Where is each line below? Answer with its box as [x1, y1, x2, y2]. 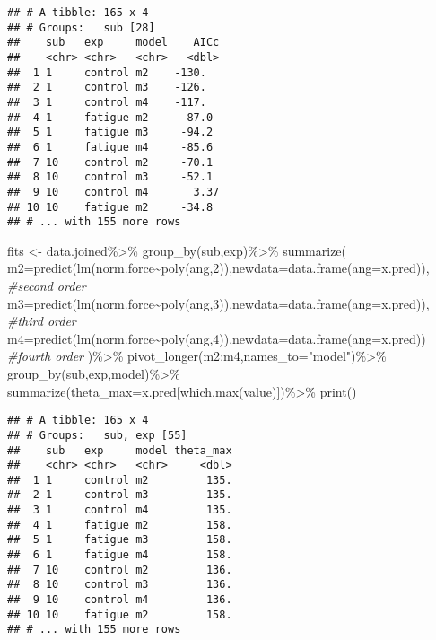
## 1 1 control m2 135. [7, 473, 232, 487]
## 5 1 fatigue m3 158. [7, 533, 232, 547]
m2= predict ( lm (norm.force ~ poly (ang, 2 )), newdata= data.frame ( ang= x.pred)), [7, 259, 430, 277]
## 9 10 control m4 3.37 [7, 185, 220, 198]
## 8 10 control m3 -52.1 [7, 171, 214, 184]
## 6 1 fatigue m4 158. [7, 548, 232, 562]
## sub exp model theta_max [7, 443, 232, 457]
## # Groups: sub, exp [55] [7, 428, 187, 442]
